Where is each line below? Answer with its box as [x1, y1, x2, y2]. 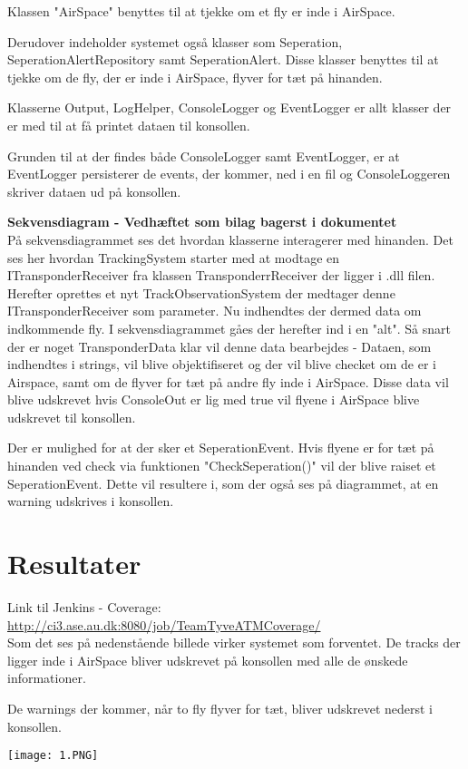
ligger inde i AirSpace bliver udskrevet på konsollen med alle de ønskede [7, 650, 408, 669]
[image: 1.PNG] [7, 749, 99, 763]
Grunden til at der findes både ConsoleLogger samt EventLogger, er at [7, 146, 400, 165]
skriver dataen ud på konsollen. [7, 181, 181, 200]
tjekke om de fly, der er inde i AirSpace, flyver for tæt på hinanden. [7, 67, 383, 86]
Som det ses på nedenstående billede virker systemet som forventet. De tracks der [7, 633, 461, 652]
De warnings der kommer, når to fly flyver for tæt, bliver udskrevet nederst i [7, 698, 433, 717]
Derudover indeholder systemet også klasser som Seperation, [7, 32, 343, 51]
